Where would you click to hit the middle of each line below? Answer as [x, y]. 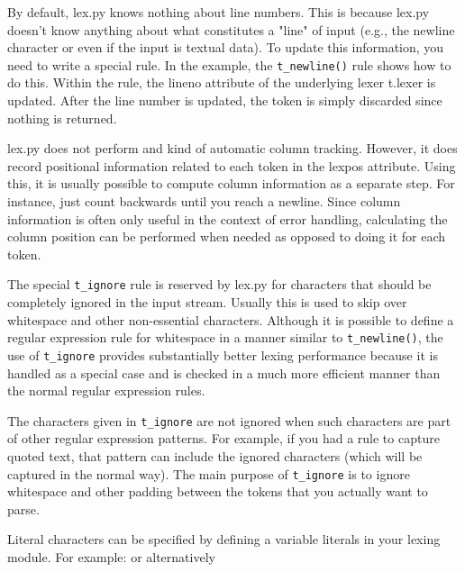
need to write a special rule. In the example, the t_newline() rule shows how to [229, 64]
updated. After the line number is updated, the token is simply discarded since [225, 100]
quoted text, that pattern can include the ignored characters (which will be [215, 455]
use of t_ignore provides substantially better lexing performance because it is [223, 354]
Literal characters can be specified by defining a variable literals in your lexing [224, 539]
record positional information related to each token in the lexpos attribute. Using [232, 165]
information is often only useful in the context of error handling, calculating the [228, 218]
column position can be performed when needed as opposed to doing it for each [227, 236]
